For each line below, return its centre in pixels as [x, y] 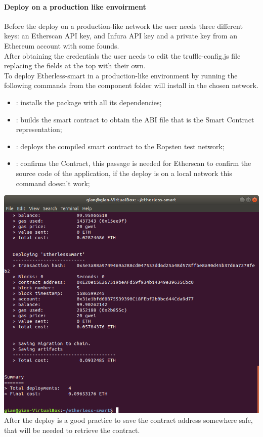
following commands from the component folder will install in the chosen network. [131, 85]
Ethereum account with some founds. [62, 45]
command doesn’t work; [53, 183]
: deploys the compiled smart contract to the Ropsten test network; [120, 146]
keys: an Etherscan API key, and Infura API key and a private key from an [121, 36]
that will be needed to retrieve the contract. [72, 430]
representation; [39, 129]
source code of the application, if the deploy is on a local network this [124, 173]
